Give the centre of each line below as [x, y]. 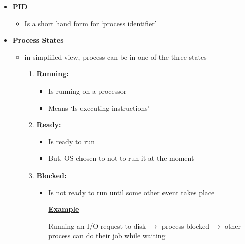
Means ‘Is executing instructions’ [99, 107]
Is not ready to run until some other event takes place [132, 192]
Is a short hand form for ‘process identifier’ [91, 23]
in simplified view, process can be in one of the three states [115, 57]
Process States [38, 40]
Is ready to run [72, 141]
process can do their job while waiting [107, 236]
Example [64, 209]
